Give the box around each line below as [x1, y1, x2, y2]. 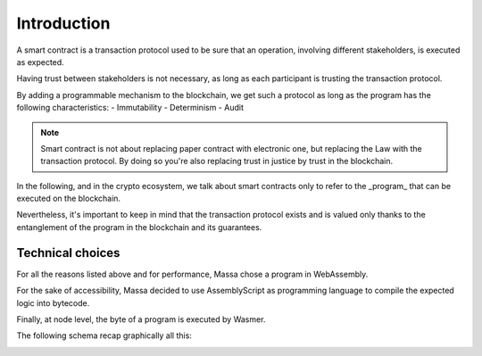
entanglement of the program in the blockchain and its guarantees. [16, 221, 262, 232]
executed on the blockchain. [16, 193, 120, 204]
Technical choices [16, 245, 120, 261]
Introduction [16, 13, 111, 33]
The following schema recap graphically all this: [16, 330, 192, 341]
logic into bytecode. [16, 297, 90, 308]
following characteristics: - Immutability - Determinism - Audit [16, 103, 245, 113]
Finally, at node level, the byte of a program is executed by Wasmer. [16, 313, 266, 325]
